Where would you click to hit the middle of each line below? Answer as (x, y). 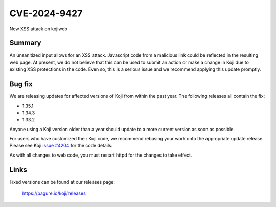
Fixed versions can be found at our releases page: (62, 182)
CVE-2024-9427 (46, 13)
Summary (25, 43)
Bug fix (21, 84)
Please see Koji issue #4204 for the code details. (61, 146)
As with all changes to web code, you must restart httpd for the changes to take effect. (101, 155)
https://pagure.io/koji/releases (54, 193)
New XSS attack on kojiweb (38, 29)
